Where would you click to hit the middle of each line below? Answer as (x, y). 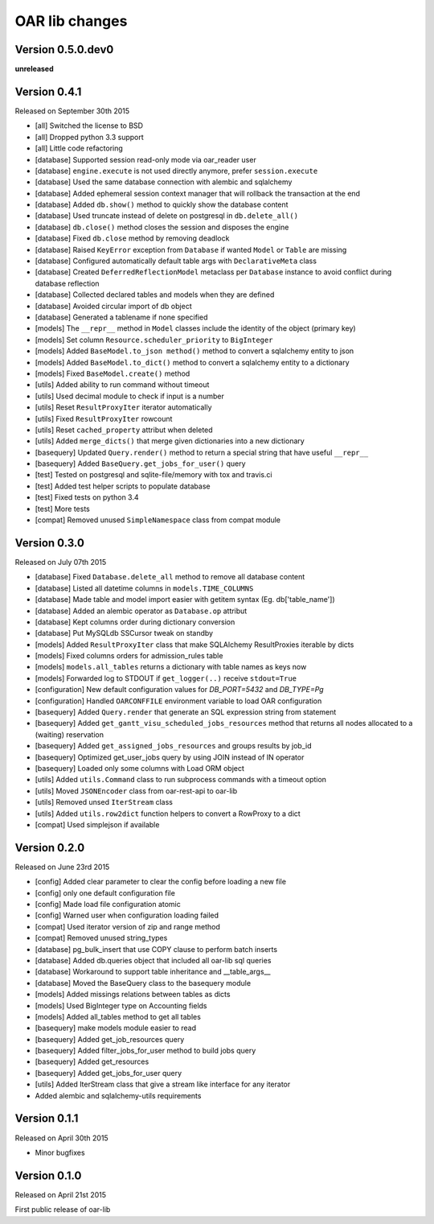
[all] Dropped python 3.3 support (89, 137)
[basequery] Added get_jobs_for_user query (108, 1073)
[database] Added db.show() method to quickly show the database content (162, 204)
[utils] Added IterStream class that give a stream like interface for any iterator (163, 1084)
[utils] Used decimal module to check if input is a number (129, 396)
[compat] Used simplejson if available (97, 824)
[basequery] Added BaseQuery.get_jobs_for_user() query (140, 464)
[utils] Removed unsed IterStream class (104, 802)
